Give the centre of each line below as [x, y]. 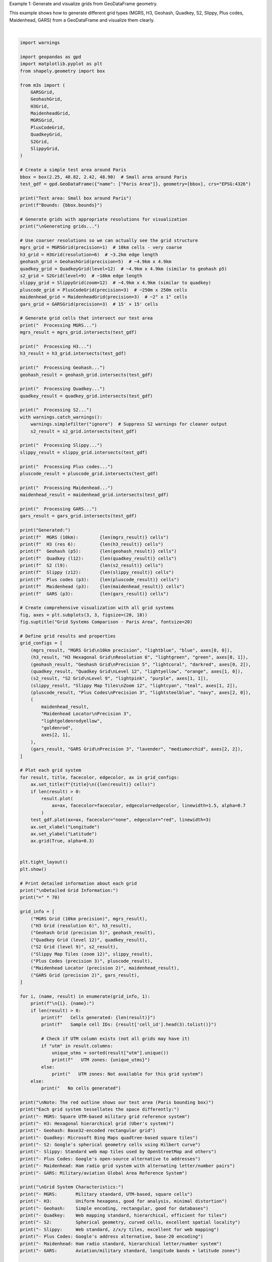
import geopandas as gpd [51, 57]
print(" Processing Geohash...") [62, 368]
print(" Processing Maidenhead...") [66, 488]
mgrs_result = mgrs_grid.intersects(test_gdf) [78, 332]
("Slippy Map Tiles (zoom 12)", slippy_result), [92, 954]
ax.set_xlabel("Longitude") [65, 827]
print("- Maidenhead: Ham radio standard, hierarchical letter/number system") [121, 1244]
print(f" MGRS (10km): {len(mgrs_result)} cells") [94, 537]
